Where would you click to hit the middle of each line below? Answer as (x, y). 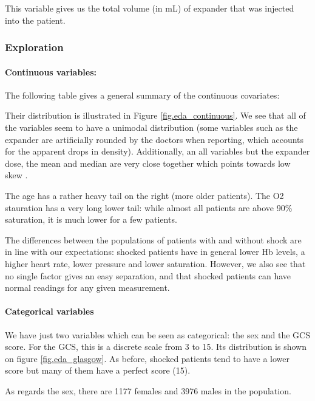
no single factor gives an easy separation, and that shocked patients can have (148, 275)
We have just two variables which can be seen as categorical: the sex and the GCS (157, 334)
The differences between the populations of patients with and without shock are (153, 239)
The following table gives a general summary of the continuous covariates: (142, 95)
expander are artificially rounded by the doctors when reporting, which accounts (154, 139)
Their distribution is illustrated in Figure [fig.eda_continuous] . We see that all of (155, 115)
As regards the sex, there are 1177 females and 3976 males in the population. (148, 390)
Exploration (34, 47)
